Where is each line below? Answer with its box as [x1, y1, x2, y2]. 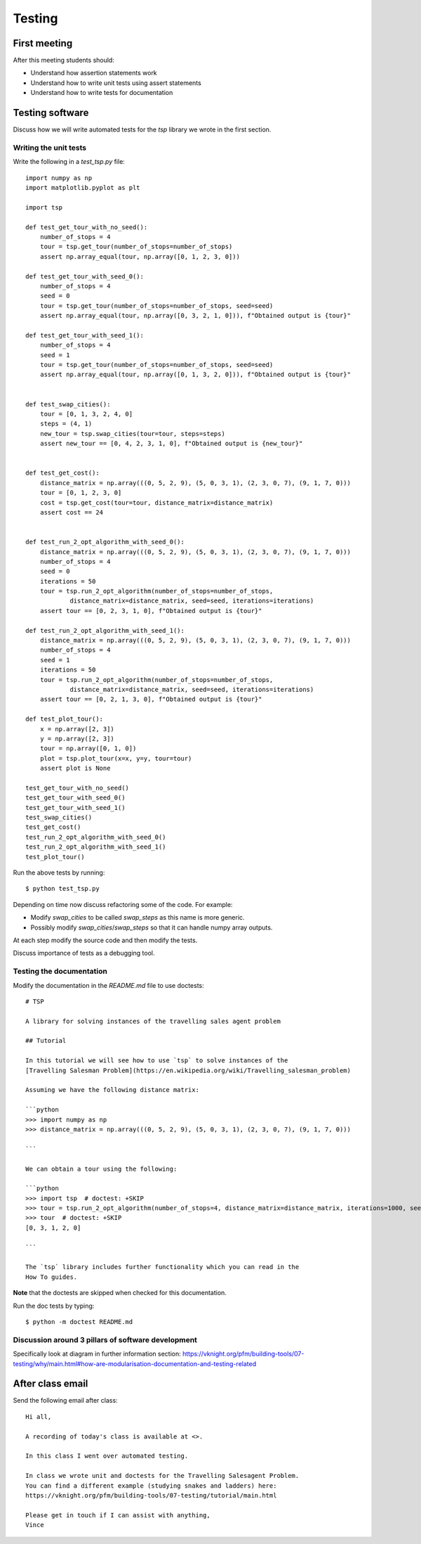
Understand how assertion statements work [30, 69, 157, 77]
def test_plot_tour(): [25, 715, 104, 723]
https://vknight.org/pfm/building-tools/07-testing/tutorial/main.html [25, 1491, 277, 1499]
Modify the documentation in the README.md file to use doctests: [13, 981, 205, 989]
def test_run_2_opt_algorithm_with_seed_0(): [25, 538, 185, 546]
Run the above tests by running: [13, 868, 105, 877]
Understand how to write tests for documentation [30, 89, 173, 97]
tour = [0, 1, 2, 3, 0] [39, 489, 122, 497]
